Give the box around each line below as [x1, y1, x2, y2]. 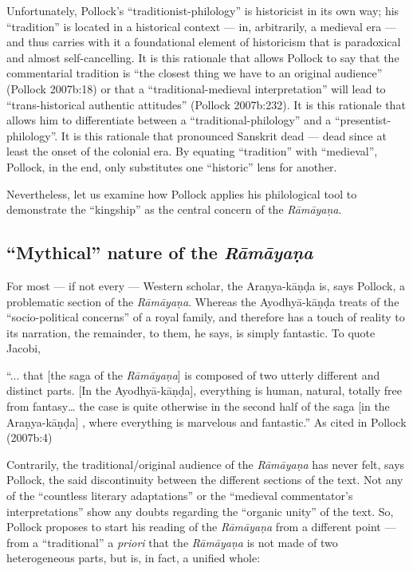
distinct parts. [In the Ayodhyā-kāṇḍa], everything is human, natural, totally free [6, 382, 402, 399]
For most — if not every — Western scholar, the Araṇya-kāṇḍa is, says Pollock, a [6, 277, 405, 293]
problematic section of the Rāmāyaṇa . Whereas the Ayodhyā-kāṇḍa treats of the [6, 293, 399, 309]
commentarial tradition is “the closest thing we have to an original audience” [6, 65, 383, 81]
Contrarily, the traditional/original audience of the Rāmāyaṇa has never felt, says [6, 455, 405, 472]
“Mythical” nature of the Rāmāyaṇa [6, 240, 313, 265]
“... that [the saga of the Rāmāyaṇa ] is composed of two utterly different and [6, 366, 380, 383]
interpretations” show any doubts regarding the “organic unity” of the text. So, [6, 502, 394, 519]
